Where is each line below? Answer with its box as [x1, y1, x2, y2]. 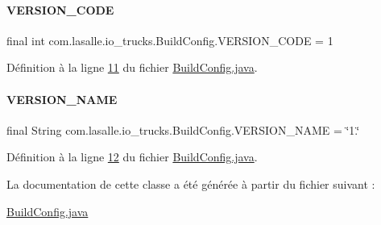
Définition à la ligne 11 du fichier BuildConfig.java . [6, 59, 258, 76]
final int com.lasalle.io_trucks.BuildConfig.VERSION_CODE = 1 [6, 31, 333, 48]
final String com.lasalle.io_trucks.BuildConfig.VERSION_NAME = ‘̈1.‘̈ [6, 121, 360, 138]
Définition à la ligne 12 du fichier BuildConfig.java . [6, 148, 258, 165]
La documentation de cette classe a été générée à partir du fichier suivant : [6, 175, 375, 192]
